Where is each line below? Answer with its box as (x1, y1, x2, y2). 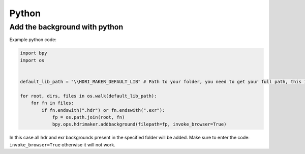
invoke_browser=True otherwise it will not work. (9, 141, 115, 147)
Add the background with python (9, 22, 124, 32)
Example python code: (9, 37, 57, 43)
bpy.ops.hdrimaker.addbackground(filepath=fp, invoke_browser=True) (52, 121, 227, 127)
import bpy (20, 50, 47, 56)
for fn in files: (30, 100, 74, 106)
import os (20, 57, 45, 63)
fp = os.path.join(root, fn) (52, 114, 125, 120)
